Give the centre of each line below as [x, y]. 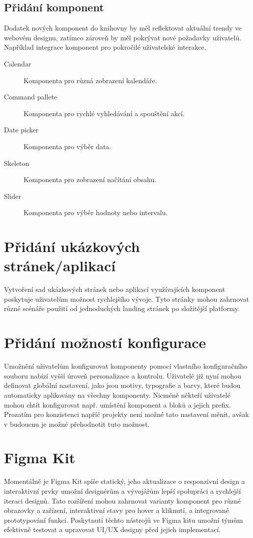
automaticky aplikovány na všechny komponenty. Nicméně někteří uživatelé [117, 395]
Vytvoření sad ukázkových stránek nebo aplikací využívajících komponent [115, 289]
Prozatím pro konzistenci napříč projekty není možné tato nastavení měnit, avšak [126, 414]
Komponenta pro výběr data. [68, 146]
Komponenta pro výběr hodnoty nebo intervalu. [96, 212]
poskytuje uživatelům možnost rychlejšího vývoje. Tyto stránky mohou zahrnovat [126, 299]
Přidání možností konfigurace [105, 342]
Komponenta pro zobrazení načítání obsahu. [90, 179]
